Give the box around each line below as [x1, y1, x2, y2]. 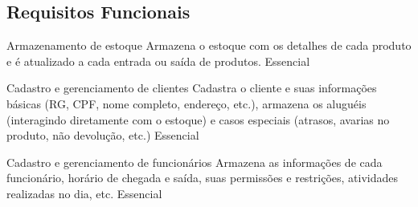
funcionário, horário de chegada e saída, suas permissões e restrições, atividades [6, 169, 399, 186]
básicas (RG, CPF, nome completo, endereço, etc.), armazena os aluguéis [6, 95, 367, 112]
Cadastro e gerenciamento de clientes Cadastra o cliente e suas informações [6, 79, 377, 96]
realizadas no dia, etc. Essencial [6, 185, 162, 201]
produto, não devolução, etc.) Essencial [6, 127, 199, 144]
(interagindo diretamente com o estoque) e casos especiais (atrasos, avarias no [6, 111, 390, 128]
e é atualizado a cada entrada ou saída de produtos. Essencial [6, 52, 310, 69]
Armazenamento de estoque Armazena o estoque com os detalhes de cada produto [6, 37, 412, 54]
